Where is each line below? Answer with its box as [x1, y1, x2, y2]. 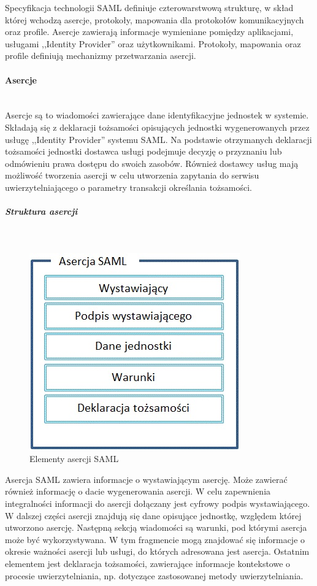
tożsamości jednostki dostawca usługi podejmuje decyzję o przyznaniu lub [5, 145, 282, 158]
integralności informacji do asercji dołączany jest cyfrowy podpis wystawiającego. [5, 497, 310, 510]
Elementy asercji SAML [29, 452, 119, 465]
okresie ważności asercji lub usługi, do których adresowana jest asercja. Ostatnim [5, 545, 310, 558]
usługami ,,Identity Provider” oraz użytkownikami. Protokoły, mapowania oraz [5, 37, 301, 50]
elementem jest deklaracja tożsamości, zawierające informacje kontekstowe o [5, 557, 291, 570]
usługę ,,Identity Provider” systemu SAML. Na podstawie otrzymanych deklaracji [5, 133, 312, 145]
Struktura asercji [5, 205, 78, 218]
